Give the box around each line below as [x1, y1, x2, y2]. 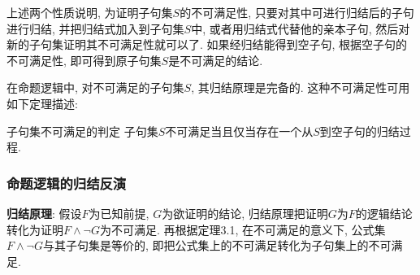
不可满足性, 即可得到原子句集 [6, 51, 162, 68]
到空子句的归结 [319, 122, 400, 139]
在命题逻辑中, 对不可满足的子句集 [6, 79, 184, 96]
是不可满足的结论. [168, 51, 263, 68]
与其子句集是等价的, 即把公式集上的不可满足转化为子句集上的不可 [42, 237, 392, 254]
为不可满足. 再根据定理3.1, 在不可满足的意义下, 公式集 [99, 220, 386, 238]
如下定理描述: [6, 94, 78, 111]
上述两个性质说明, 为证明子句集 [6, 4, 173, 20]
